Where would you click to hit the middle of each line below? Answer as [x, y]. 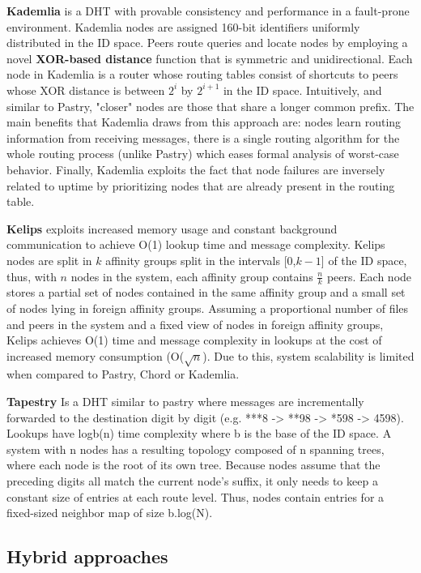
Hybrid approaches [87, 556]
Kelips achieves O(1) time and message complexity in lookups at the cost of [194, 340]
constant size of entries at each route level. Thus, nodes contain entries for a [196, 496]
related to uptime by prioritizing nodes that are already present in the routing [201, 185]
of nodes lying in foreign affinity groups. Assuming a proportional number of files [208, 308]
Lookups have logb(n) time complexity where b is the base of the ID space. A [199, 433]
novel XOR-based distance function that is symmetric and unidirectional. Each [210, 58]
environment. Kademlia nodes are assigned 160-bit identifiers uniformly [183, 26]
